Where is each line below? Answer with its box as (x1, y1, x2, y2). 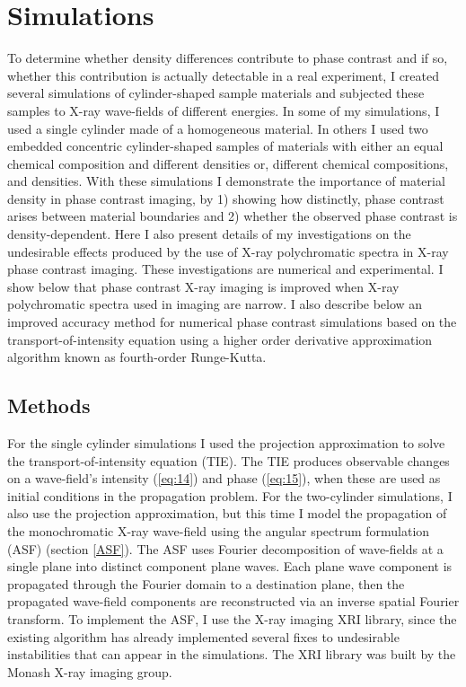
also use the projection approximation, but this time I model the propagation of (7, 504, 447, 523)
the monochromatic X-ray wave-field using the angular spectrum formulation (7, 521, 430, 540)
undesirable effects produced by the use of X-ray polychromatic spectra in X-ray (7, 242, 449, 260)
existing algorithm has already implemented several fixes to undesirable (7, 627, 400, 646)
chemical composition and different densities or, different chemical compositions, (7, 154, 449, 172)
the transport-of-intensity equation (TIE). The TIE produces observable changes (7, 451, 450, 470)
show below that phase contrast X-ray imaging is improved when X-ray (7, 277, 400, 295)
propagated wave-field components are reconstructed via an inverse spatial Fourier (7, 592, 460, 611)
